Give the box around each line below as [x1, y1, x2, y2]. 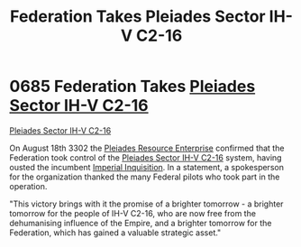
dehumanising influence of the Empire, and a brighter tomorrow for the [9, 217, 272, 228]
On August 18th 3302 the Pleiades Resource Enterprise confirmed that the [9, 142, 285, 153]
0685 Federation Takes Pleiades [9, 77, 256, 96]
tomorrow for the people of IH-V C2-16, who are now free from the [9, 207, 257, 218]
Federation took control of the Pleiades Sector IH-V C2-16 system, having [9, 151, 282, 163]
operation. [9, 180, 48, 191]
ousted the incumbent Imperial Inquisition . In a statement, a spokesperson [9, 161, 284, 172]
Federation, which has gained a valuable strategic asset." [9, 227, 222, 238]
